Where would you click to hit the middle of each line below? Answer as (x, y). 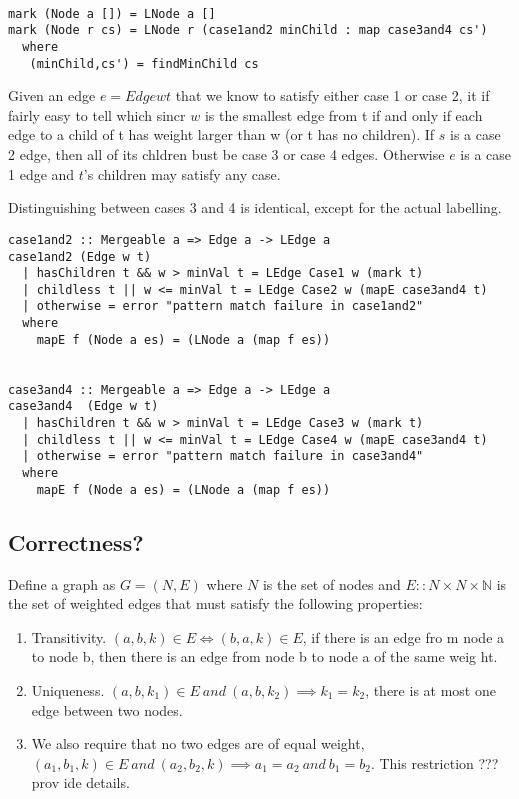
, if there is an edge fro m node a (403, 636)
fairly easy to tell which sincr (97, 114)
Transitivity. (69, 636)
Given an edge (52, 95)
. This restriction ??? (434, 762)
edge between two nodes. (107, 709)
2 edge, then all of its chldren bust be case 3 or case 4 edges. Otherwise (226, 154)
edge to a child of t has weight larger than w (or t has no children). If (221, 134)
